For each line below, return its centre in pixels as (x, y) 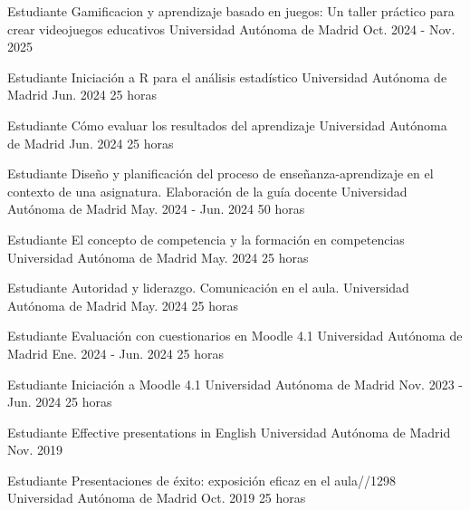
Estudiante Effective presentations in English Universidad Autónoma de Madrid (229, 432)
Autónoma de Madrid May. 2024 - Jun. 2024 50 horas (156, 209)
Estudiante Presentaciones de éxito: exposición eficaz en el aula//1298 (201, 480)
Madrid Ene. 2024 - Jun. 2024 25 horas (115, 353)
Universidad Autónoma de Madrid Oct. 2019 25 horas (157, 498)
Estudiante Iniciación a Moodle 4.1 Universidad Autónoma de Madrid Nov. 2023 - (235, 384)
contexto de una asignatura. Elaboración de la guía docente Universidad (207, 191)
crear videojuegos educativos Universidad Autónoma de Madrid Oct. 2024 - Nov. (231, 29)
